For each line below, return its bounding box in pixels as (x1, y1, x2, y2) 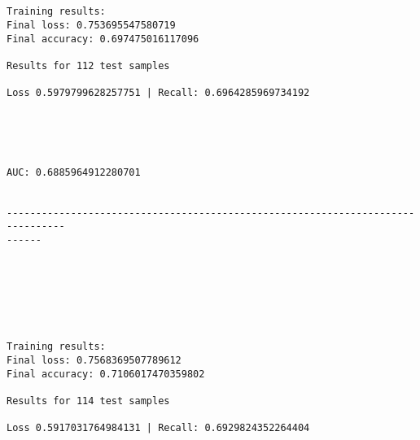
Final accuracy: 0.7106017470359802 (7, 368, 205, 380)
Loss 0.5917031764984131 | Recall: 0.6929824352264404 (7, 422, 310, 434)
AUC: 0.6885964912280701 (7, 166, 141, 178)
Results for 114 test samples (7, 394, 170, 407)
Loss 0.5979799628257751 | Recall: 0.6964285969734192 (7, 87, 310, 99)
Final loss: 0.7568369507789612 (7, 354, 182, 366)
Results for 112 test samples (7, 59, 170, 72)
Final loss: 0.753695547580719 (7, 19, 176, 31)
